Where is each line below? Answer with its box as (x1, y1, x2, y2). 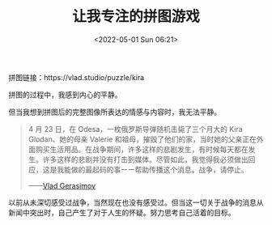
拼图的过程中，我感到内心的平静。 (8, 90, 122, 100)
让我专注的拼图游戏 (71, 7, 200, 26)
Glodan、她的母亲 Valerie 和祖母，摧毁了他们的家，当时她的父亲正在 (28, 134, 257, 144)
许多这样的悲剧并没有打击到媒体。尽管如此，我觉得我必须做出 (42, 155, 249, 164)
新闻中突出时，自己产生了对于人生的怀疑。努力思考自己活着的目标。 (8, 207, 236, 217)
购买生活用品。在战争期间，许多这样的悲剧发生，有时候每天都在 (35, 144, 249, 154)
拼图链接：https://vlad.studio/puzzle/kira (8, 72, 145, 82)
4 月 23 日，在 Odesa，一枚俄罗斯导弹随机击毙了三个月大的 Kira (28, 124, 243, 134)
